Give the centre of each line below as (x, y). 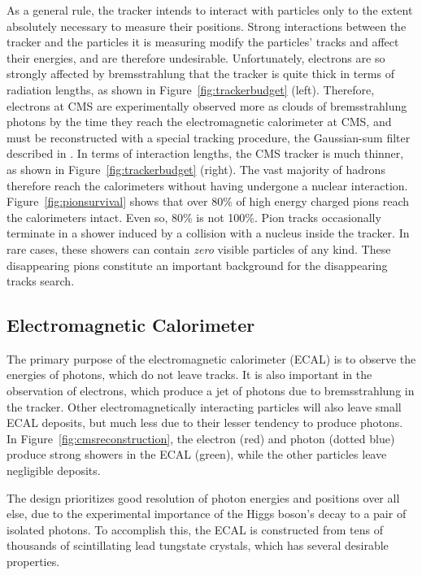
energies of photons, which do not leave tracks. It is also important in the (189, 375)
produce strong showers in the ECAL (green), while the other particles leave (197, 454)
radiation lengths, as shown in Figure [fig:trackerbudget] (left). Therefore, (191, 89)
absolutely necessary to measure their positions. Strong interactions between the (207, 26)
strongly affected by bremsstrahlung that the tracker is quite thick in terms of (200, 74)
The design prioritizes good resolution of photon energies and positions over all (203, 497)
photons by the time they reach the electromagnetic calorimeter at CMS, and (199, 122)
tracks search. (41, 281)
